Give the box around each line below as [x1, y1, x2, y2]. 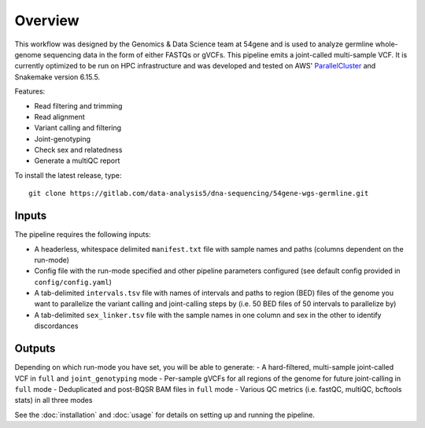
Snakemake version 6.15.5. [14, 72, 101, 82]
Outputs [14, 342, 56, 356]
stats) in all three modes [14, 396, 93, 405]
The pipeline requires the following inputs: [14, 230, 151, 239]
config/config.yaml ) [34, 277, 112, 286]
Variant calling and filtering [34, 123, 122, 133]
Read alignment [34, 112, 86, 121]
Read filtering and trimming [34, 101, 123, 110]
